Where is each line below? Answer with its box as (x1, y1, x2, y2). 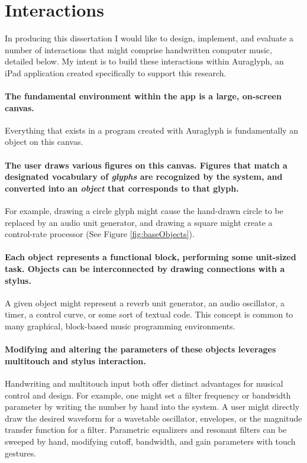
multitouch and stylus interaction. (5, 354, 146, 367)
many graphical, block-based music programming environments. (5, 320, 235, 332)
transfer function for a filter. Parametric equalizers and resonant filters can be (5, 423, 287, 436)
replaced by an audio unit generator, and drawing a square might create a (5, 216, 273, 228)
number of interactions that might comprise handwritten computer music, (5, 43, 272, 56)
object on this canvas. (5, 135, 83, 148)
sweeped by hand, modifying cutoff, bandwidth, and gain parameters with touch (5, 435, 296, 447)
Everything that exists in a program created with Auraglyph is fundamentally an (5, 124, 299, 136)
